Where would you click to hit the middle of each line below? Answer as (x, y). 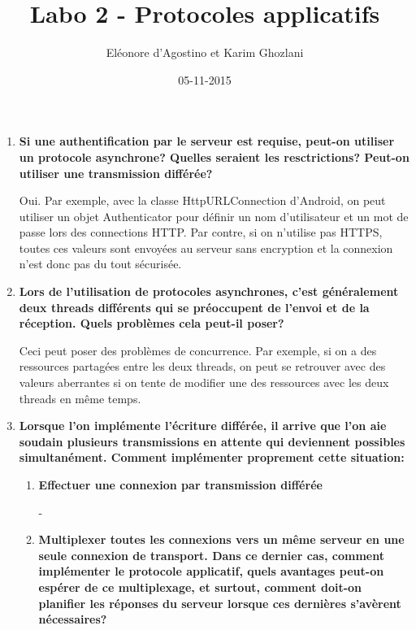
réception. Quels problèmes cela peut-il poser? (152, 323)
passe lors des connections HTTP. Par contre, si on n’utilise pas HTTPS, (201, 232)
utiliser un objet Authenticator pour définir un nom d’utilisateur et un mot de (214, 216)
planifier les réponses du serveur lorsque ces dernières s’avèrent (220, 603)
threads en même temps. (80, 398)
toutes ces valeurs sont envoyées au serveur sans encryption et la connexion (206, 248)
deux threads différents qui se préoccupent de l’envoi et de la (194, 307)
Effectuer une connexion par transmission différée (180, 484)
